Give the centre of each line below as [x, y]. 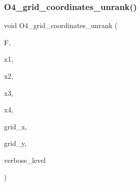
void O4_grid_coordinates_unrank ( [61, 25]
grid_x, [15, 126]
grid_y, [15, 143]
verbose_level [25, 160]
